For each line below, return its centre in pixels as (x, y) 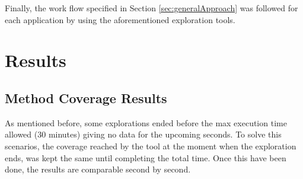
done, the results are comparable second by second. (98, 169)
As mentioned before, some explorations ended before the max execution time (146, 122)
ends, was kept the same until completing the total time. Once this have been (146, 157)
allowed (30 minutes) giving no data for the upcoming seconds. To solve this (143, 134)
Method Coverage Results (86, 98)
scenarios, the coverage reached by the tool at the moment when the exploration (151, 146)
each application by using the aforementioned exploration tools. (120, 19)
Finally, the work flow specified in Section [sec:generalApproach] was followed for (151, 8)
